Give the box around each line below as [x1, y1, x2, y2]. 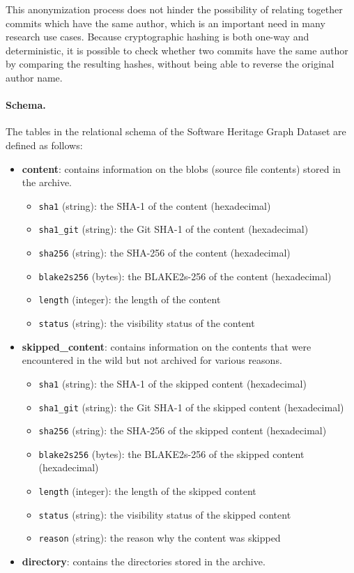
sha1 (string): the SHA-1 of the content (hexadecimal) [38, 198, 271, 213]
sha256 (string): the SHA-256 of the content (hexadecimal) [38, 245, 291, 260]
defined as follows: [6, 137, 83, 152]
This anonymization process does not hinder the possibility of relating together [6, 2, 343, 16]
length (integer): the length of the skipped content [38, 484, 256, 498]
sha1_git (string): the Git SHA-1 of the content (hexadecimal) [38, 222, 309, 236]
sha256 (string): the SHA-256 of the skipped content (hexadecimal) [38, 423, 327, 438]
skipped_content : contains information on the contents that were [22, 339, 311, 353]
